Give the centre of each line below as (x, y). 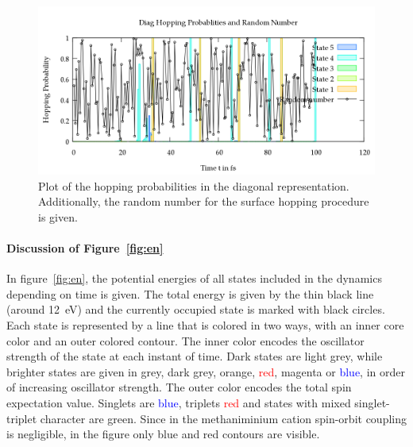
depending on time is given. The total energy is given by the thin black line (190, 293)
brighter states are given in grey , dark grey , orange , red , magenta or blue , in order (206, 371)
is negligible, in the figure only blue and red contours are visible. (163, 434)
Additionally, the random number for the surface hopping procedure (204, 201)
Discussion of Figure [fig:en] (85, 247)
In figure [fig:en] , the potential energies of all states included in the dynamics (194, 278)
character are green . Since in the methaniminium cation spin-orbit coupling (223, 418)
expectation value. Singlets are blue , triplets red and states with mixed (179, 402)
